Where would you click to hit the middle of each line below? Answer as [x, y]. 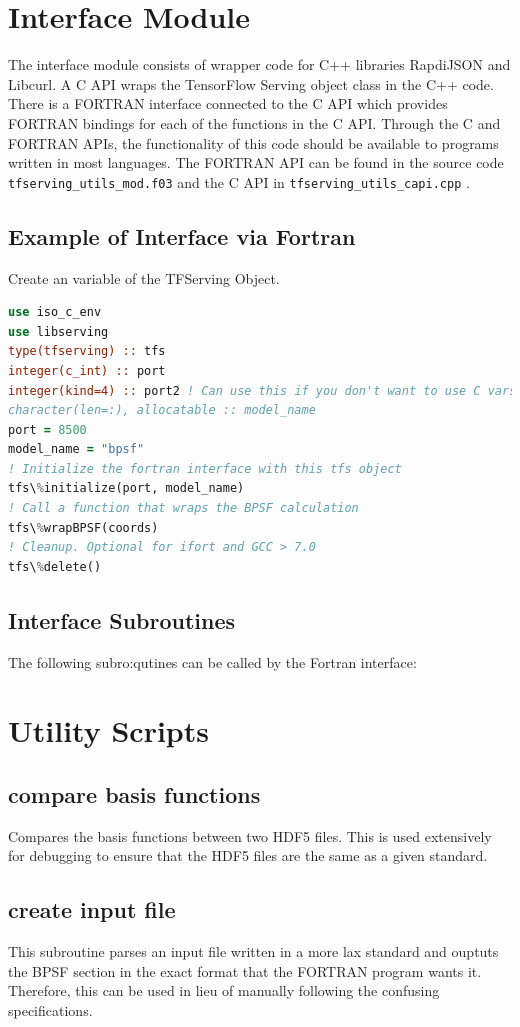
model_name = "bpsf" [76, 449]
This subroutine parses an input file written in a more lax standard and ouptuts [253, 951]
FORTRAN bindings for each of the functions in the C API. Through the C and [254, 122]
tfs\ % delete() [55, 566]
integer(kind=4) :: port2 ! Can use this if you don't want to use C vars [262, 390]
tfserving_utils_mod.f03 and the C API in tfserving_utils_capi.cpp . [239, 181]
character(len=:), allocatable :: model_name [162, 410]
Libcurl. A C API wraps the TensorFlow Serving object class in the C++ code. [251, 83]
